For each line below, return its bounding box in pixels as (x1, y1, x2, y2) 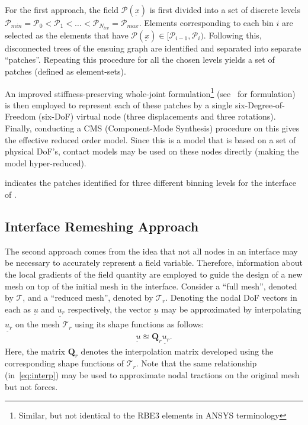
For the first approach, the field (5, 4, 119, 15)
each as (5, 302, 31, 315)
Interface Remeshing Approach (5, 217, 199, 236)
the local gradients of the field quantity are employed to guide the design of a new (5, 268, 303, 281)
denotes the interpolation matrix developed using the (81, 344, 274, 357)
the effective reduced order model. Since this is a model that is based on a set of (5, 133, 296, 146)
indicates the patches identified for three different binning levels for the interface (5, 176, 296, 189)
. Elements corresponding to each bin (139, 17, 274, 28)
